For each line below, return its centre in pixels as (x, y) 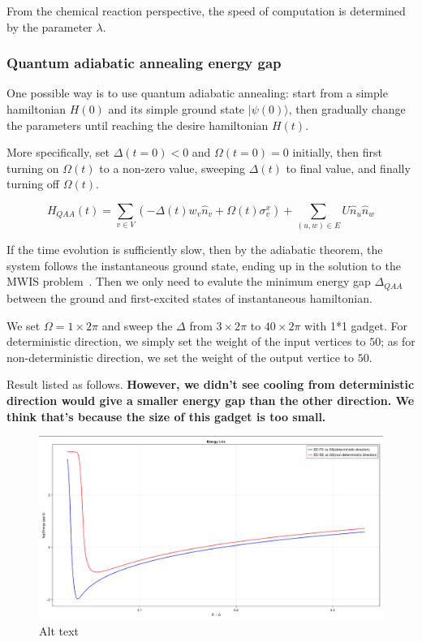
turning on (33, 168)
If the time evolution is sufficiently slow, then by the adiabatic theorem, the (195, 250)
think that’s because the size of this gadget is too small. (166, 416)
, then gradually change (347, 109)
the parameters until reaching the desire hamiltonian (138, 125)
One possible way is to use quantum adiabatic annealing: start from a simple (197, 93)
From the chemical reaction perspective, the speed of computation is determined (206, 11)
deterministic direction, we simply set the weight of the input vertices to (186, 341)
